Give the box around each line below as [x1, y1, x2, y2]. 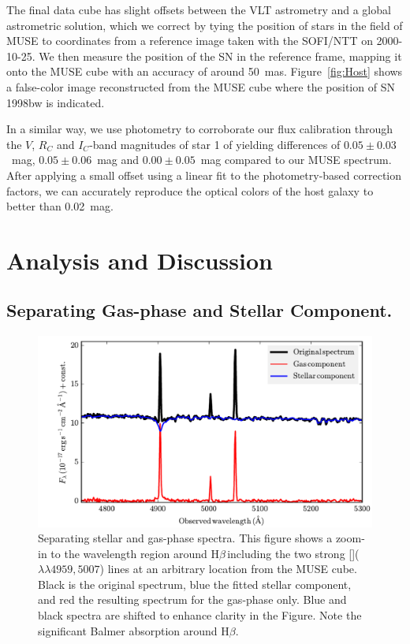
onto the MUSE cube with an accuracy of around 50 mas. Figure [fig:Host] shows [6, 63, 403, 80]
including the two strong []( [227, 545, 360, 561]
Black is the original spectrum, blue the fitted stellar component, [38, 575, 352, 592]
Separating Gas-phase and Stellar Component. [6, 298, 393, 322]
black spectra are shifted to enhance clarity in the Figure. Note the [38, 607, 362, 624]
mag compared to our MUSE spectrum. [200, 151, 392, 168]
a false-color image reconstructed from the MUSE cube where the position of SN [6, 78, 395, 95]
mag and [97, 151, 140, 168]
